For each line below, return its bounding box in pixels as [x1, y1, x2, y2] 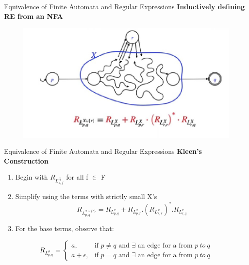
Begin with [15, 172, 48, 182]
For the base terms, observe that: [15, 223, 114, 233]
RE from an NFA [4, 11, 63, 21]
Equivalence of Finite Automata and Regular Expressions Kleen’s [4, 146, 202, 156]
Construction [4, 155, 49, 166]
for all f [66, 172, 88, 182]
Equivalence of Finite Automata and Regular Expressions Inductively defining [4, 1, 245, 11]
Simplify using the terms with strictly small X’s [15, 191, 157, 201]
